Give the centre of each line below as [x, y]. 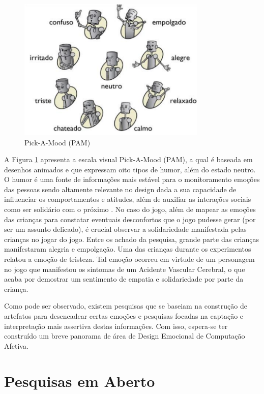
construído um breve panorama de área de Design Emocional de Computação [125, 336]
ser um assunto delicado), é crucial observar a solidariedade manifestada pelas [125, 229]
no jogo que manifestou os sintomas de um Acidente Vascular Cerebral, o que [125, 269]
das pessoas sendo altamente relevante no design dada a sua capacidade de [120, 189]
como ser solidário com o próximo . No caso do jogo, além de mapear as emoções [130, 209]
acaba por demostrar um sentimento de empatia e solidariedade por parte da [124, 279]
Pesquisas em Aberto [80, 381]
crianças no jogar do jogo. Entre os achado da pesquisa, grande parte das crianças [132, 239]
